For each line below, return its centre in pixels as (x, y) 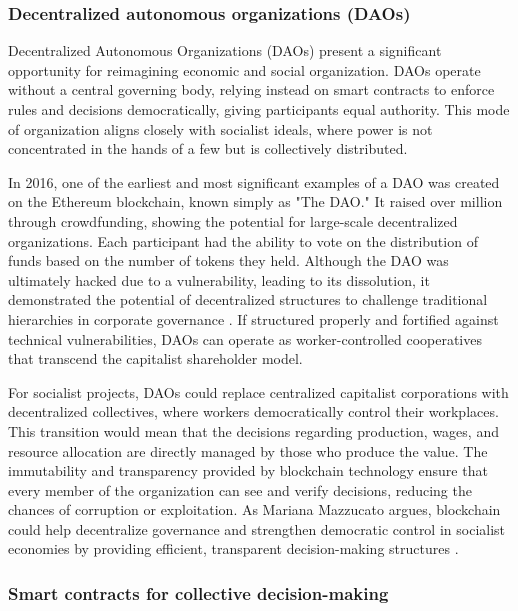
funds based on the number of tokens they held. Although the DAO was (228, 260)
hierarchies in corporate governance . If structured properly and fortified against (253, 318)
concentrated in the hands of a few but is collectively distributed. (208, 148)
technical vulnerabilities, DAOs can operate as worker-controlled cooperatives (245, 338)
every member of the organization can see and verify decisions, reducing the (240, 489)
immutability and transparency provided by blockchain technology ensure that (248, 470)
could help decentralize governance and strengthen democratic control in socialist (257, 528)
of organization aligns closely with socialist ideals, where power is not (220, 128)
